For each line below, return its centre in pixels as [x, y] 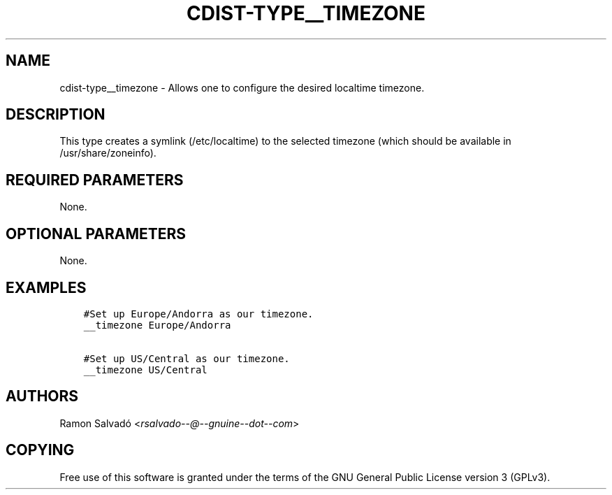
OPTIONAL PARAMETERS [96, 234]
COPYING [40, 450]
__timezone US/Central [145, 370]
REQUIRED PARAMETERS [95, 180]
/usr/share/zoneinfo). [108, 153]
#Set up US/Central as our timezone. [187, 358]
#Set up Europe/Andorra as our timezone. [198, 314]
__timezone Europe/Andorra [157, 325]
